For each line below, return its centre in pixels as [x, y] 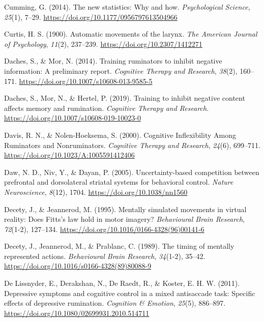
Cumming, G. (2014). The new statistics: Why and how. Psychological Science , [127, 7]
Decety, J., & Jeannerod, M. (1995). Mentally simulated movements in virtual [125, 209]
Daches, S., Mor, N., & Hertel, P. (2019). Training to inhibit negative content [125, 98]
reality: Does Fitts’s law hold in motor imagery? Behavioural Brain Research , [124, 219]
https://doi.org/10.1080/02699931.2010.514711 [77, 313]
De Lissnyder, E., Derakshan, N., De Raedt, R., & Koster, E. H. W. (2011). [122, 283]
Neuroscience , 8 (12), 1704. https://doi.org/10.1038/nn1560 [96, 192]
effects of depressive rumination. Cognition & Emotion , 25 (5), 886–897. [115, 303]
